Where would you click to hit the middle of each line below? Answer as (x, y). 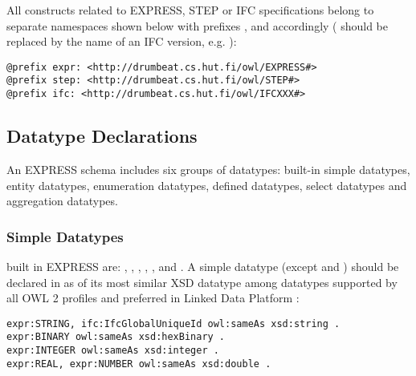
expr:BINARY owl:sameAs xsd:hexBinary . (116, 337)
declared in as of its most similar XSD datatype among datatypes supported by (202, 282)
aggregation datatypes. (62, 201)
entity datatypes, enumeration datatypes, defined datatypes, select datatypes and (207, 185)
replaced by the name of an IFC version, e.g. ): (122, 41)
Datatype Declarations (102, 136)
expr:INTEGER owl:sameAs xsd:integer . (113, 351)
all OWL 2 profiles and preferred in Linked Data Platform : (153, 298)
